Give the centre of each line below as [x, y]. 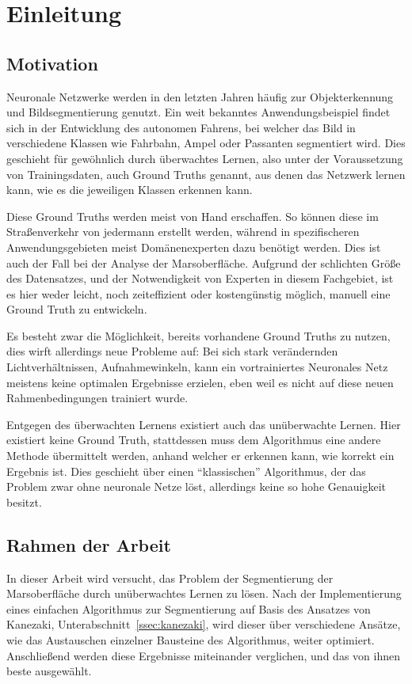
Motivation [52, 63]
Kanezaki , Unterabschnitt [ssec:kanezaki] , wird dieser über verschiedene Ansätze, [204, 624]
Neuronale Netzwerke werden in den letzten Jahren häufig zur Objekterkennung [200, 96]
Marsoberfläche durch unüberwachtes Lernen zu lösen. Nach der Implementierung [204, 593]
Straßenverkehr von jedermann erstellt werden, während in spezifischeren [183, 232]
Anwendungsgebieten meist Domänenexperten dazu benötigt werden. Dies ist [194, 247]
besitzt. [24, 502]
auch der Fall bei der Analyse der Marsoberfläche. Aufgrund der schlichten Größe [204, 262]
